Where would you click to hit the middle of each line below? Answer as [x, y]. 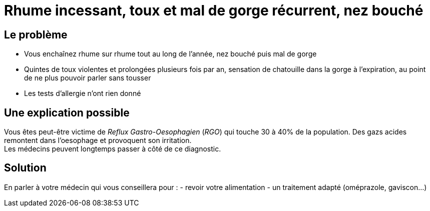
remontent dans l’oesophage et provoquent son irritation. [98, 140]
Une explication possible [67, 112]
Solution [25, 168]
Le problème [36, 34]
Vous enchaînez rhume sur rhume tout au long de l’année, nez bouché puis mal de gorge [170, 54]
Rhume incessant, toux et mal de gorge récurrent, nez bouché [214, 10]
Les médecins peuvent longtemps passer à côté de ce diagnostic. [113, 149]
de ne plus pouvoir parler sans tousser [88, 78]
